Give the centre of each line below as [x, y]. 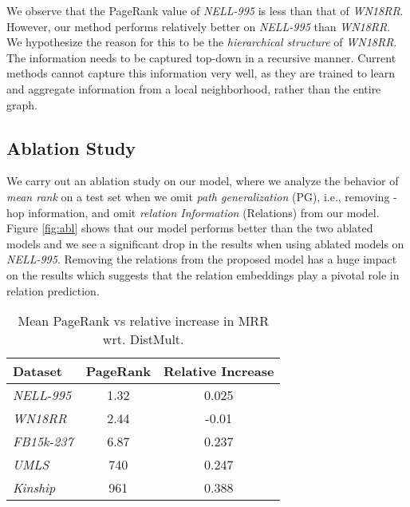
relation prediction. [53, 290]
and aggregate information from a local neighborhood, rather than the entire [194, 88]
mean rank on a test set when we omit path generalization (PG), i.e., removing [198, 196]
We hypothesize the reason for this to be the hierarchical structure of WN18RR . [202, 42]
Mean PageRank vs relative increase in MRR [143, 321]
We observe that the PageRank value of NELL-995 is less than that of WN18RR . [205, 10]
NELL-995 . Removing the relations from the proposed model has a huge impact [202, 259]
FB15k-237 [43, 442]
